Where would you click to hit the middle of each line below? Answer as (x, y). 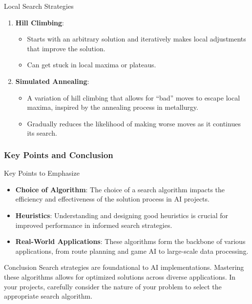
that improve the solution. (66, 48)
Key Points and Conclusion (59, 154)
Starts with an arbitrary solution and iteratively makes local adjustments (136, 39)
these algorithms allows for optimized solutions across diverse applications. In (120, 276)
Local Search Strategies (39, 6)
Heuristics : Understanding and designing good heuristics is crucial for (122, 215)
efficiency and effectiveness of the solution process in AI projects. (112, 199)
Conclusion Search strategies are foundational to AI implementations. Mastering (124, 267)
